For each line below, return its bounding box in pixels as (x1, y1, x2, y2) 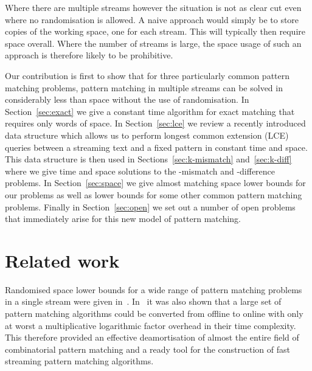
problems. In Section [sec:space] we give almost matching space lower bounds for (5, 176, 306, 189)
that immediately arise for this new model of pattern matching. (5, 212, 241, 225)
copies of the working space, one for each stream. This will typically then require (5, 25, 305, 38)
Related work (5, 248, 120, 272)
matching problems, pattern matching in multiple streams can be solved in (5, 81, 283, 94)
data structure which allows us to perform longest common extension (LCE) (5, 128, 289, 141)
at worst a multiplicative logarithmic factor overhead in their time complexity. (5, 319, 296, 331)
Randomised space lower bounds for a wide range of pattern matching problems (5, 283, 302, 296)
